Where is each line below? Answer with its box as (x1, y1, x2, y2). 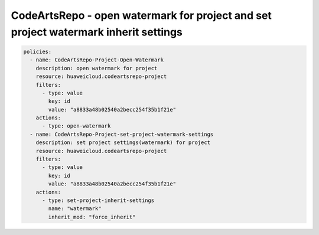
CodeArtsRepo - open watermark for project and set (11, 9, 272, 22)
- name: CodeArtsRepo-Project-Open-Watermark (30, 57, 164, 63)
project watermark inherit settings (11, 25, 183, 38)
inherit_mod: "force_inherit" (48, 213, 136, 220)
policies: (23, 48, 52, 55)
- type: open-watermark (42, 123, 111, 129)
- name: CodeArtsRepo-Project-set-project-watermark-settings (30, 130, 214, 138)
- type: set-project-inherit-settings (42, 197, 155, 204)
